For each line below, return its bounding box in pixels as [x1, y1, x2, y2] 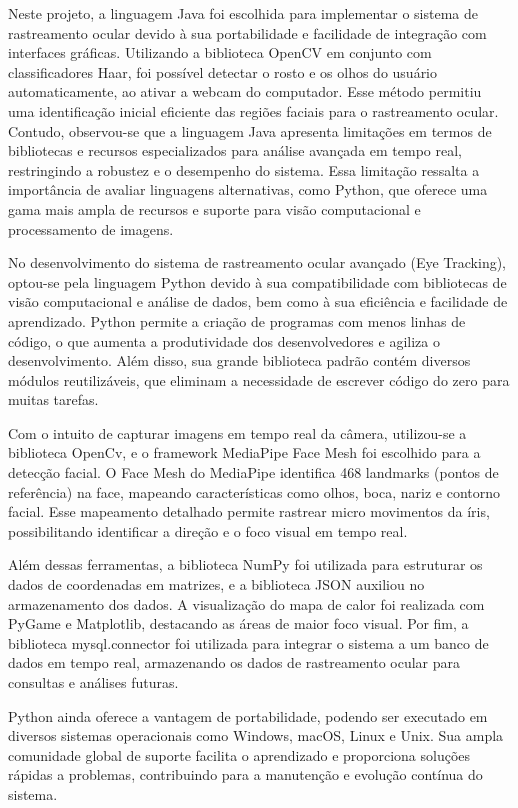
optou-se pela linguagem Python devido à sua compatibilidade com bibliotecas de [8, 271, 507, 292]
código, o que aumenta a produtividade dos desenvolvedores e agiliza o [8, 330, 440, 351]
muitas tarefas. [8, 389, 99, 410]
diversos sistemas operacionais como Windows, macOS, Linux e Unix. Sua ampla [8, 725, 504, 746]
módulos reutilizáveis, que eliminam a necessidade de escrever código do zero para [8, 369, 510, 390]
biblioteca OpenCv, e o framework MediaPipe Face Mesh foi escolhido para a [8, 442, 481, 463]
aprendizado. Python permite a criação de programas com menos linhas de [8, 310, 466, 331]
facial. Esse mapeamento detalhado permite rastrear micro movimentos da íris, [8, 501, 490, 522]
